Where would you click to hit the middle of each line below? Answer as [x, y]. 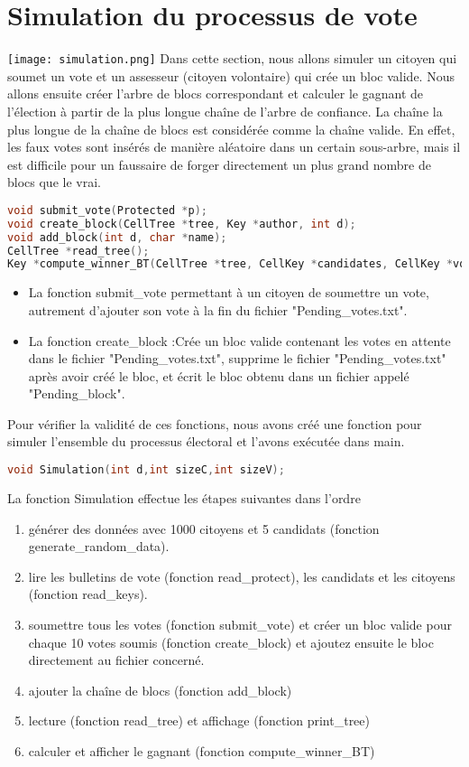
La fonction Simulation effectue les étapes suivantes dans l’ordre [184, 497]
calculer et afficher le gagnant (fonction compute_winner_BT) [202, 750]
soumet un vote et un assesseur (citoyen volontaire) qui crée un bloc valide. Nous [231, 75]
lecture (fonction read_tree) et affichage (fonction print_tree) [199, 720]
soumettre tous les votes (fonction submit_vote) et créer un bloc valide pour [240, 624]
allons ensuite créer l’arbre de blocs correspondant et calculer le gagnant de [216, 94]
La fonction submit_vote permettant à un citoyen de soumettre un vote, [229, 292]
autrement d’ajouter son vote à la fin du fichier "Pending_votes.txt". [218, 309]
